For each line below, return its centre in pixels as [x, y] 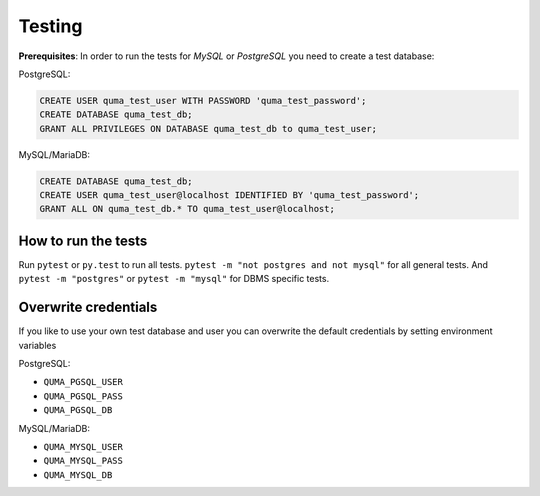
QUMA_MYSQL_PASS [83, 461]
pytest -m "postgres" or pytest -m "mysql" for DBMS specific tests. [174, 279]
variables [37, 345]
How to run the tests [83, 240]
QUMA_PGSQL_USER [83, 382]
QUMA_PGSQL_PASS [83, 396]
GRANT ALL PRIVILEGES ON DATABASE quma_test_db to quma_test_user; [208, 128]
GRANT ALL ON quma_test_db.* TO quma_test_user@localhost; [187, 209]
